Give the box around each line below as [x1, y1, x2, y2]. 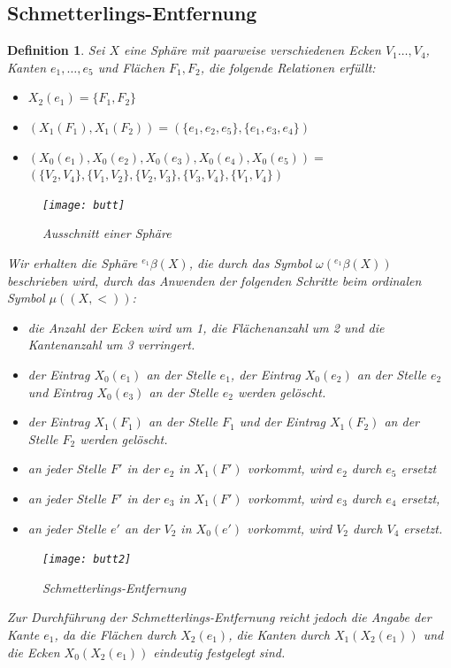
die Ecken [7, 642, 60, 661]
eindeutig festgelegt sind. [153, 642, 286, 661]
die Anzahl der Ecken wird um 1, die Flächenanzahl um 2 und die [27, 318, 385, 336]
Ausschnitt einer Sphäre [42, 224, 172, 242]
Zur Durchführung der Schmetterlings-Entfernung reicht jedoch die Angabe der [7, 608, 432, 626]
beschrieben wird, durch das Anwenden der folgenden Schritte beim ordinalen [7, 271, 422, 289]
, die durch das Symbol [188, 254, 312, 273]
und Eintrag [27, 382, 93, 401]
